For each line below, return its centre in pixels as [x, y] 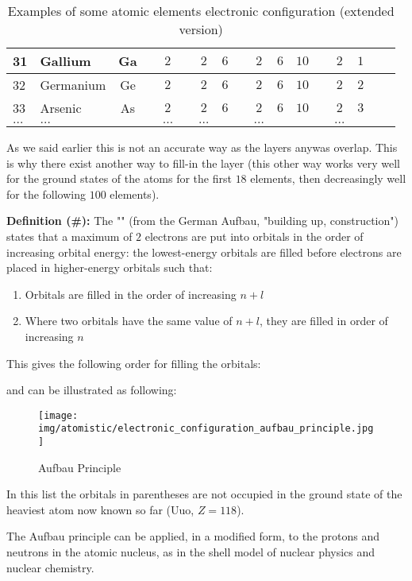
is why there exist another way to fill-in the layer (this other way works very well [203, 163]
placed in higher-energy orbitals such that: [110, 267]
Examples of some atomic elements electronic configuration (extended [201, 11]
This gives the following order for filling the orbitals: [134, 363]
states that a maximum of [69, 236]
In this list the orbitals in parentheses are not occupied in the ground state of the [204, 494]
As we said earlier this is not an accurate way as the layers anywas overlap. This [202, 147]
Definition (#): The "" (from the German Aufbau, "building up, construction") [202, 221]
